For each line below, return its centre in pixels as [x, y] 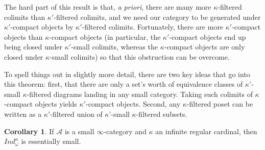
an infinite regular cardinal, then [206, 131]
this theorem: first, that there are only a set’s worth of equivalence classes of [124, 84]
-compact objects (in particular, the [105, 36]
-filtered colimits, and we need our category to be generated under [157, 17]
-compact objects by [42, 27]
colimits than [25, 17]
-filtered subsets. [162, 114]
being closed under [33, 47]
